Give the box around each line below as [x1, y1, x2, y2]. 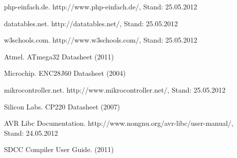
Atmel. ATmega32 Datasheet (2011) [4, 51, 114, 61]
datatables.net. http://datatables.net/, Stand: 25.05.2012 [4, 18, 178, 28]
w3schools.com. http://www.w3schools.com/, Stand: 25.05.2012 [4, 35, 198, 45]
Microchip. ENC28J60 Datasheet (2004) [4, 68, 126, 78]
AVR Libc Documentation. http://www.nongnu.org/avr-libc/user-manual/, [4, 118, 234, 128]
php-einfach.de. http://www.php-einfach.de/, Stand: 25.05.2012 [4, 1, 197, 11]
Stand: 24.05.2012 [4, 127, 58, 138]
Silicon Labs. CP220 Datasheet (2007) [4, 101, 120, 111]
